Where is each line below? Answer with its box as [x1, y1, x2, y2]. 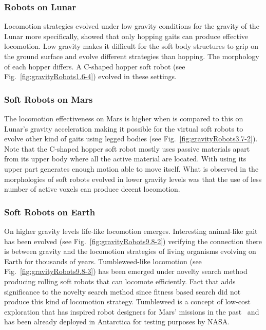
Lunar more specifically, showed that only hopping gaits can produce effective [4, 30, 248, 41]
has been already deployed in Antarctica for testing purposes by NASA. [4, 316, 230, 327]
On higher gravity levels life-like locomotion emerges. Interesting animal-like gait [4, 225, 258, 236]
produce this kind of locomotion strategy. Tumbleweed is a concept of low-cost [4, 296, 251, 307]
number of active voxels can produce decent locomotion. [4, 184, 180, 194]
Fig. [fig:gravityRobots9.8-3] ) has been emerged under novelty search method [4, 266, 248, 277]
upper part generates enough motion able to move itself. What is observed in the [4, 163, 259, 174]
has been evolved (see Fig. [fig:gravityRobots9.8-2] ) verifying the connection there [4, 235, 262, 246]
